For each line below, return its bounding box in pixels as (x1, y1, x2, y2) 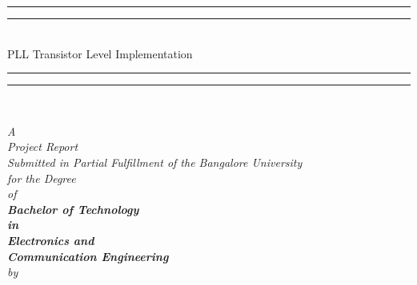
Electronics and (7, 232, 94, 248)
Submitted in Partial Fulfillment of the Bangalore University (7, 153, 303, 170)
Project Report (7, 138, 78, 155)
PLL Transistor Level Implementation (7, 45, 193, 61)
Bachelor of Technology (7, 200, 139, 217)
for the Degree (7, 169, 76, 186)
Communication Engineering (7, 247, 169, 264)
